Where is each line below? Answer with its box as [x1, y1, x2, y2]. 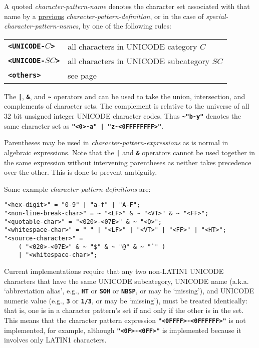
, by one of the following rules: [78, 21, 171, 31]
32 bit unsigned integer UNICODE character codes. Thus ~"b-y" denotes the [4, 111, 241, 121]
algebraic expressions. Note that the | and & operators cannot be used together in [4, 147, 255, 157]
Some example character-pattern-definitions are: [4, 183, 151, 194]
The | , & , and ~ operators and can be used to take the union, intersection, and [4, 91, 245, 101]
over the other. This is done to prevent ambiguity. [4, 167, 157, 177]
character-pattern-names [4, 21, 79, 31]
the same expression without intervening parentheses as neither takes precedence [4, 157, 251, 167]
